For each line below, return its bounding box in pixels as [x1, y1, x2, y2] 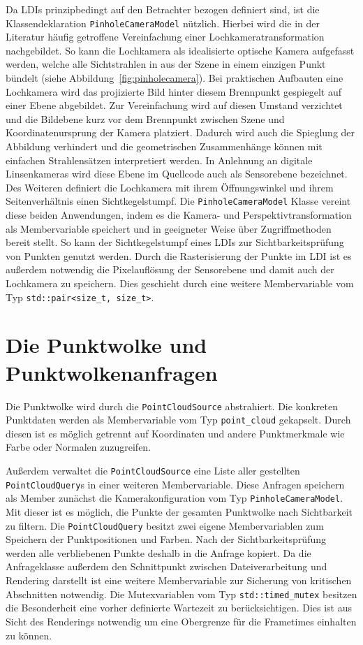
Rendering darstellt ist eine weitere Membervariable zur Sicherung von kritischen [6, 573, 352, 588]
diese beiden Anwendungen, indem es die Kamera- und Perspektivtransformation [6, 208, 352, 222]
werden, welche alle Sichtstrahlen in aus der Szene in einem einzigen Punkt [6, 57, 326, 71]
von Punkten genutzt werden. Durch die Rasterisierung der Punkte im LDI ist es [6, 248, 352, 263]
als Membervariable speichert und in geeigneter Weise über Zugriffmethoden [6, 221, 332, 235]
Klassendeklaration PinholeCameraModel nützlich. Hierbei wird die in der [6, 15, 320, 30]
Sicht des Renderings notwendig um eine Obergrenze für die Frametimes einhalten [6, 614, 357, 628]
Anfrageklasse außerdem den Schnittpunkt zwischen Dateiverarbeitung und [6, 559, 327, 574]
